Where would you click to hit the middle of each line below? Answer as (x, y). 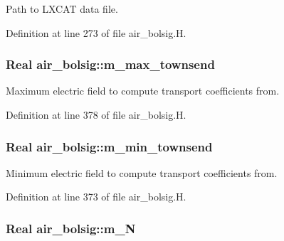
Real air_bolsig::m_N (71, 228)
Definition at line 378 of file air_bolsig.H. (96, 114)
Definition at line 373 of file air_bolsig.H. (96, 197)
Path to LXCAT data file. (62, 9)
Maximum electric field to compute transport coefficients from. (143, 91)
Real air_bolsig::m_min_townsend (109, 146)
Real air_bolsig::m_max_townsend (110, 64)
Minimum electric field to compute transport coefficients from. (142, 172)
